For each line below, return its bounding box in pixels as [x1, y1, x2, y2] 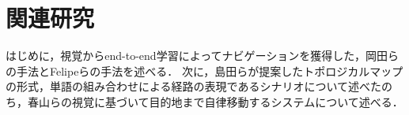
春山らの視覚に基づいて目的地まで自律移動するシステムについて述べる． [27, 93, 403, 109]
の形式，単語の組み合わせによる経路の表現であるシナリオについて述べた [6, 78, 382, 95]
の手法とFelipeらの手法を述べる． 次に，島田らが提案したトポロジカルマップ [6, 62, 403, 79]
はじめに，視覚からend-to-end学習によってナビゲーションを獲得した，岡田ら [6, 47, 399, 64]
